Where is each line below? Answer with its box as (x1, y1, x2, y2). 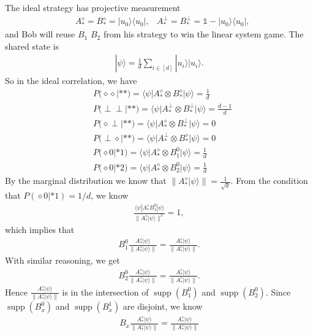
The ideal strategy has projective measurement (5, 1, 181, 13)
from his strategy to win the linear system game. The (103, 28, 304, 40)
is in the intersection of (62, 285, 149, 298)
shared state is (5, 39, 59, 52)
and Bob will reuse (5, 28, 75, 40)
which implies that (5, 223, 75, 235)
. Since (265, 285, 291, 298)
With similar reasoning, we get (5, 254, 120, 267)
